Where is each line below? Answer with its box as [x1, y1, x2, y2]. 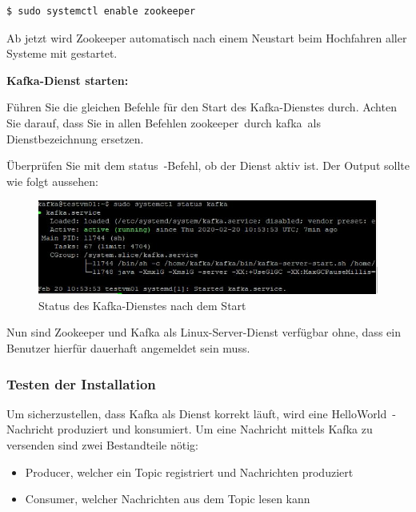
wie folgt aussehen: [6, 172, 98, 189]
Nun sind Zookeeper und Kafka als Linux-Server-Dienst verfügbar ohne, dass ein [6, 324, 401, 341]
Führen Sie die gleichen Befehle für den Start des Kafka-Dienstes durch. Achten [6, 99, 397, 115]
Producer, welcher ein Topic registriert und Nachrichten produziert [25, 463, 354, 480]
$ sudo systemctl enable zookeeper [6, 6, 196, 17]
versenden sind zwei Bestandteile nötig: [6, 437, 199, 454]
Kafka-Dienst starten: [6, 71, 129, 88]
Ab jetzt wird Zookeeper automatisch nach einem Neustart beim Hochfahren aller [6, 29, 407, 46]
